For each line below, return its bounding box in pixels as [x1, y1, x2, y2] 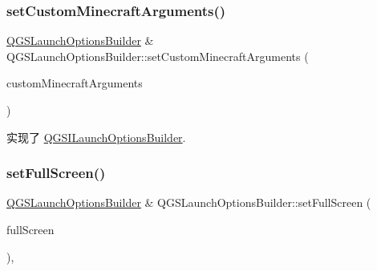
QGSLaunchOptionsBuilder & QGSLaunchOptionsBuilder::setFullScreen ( [6, 194, 371, 211]
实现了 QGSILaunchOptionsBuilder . [6, 128, 186, 145]
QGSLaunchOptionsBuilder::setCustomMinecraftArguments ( [6, 47, 309, 64]
